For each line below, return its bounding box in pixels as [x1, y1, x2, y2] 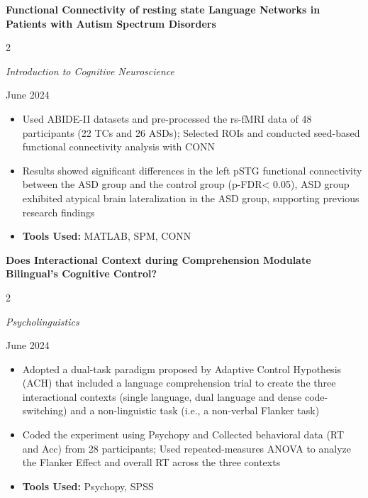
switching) [22, 403, 67, 418]
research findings [22, 204, 95, 219]
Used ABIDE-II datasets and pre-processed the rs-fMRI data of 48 [22, 111, 312, 126]
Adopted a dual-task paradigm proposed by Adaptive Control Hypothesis [22, 361, 342, 376]
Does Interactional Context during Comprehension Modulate [6, 252, 311, 267]
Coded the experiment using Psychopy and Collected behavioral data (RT [22, 427, 345, 442]
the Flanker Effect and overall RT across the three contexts [22, 455, 281, 470]
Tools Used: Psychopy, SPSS [22, 478, 154, 493]
